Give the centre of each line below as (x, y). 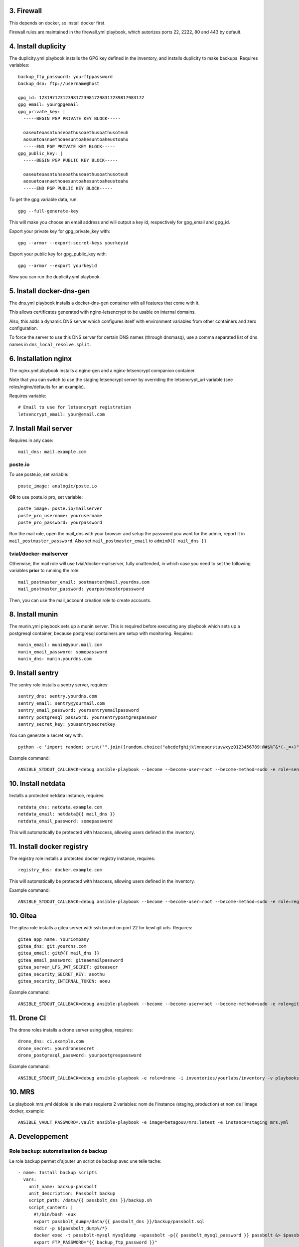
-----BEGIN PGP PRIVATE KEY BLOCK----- (72, 118)
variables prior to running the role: (44, 571)
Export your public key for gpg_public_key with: (58, 254)
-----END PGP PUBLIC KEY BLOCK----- (68, 188)
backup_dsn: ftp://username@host (59, 83)
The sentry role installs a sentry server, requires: (59, 685)
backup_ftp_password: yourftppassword (66, 77)
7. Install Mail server (41, 428)
